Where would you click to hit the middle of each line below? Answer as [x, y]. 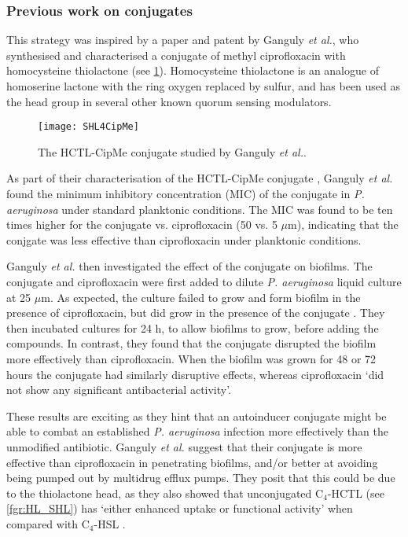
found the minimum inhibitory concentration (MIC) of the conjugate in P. [186, 194]
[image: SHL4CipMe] [88, 127]
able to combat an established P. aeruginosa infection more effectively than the [197, 431]
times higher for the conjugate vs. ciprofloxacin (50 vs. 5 [142, 224]
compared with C [48, 523]
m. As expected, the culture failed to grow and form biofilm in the [201, 297]
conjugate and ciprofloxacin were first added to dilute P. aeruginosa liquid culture [204, 281]
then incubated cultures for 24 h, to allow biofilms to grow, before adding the [193, 327]
